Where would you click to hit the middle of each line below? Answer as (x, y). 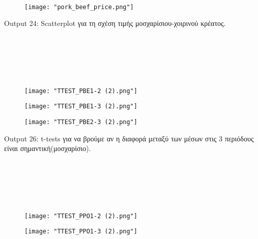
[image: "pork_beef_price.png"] (79, 7)
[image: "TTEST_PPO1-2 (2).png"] (81, 216)
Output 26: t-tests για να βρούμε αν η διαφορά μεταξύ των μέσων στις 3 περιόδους (129, 138)
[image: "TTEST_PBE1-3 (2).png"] (81, 107)
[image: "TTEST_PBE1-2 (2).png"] (81, 91)
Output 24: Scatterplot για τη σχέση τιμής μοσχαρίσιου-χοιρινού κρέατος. (115, 23)
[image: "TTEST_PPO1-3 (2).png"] (81, 232)
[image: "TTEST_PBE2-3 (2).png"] (81, 122)
